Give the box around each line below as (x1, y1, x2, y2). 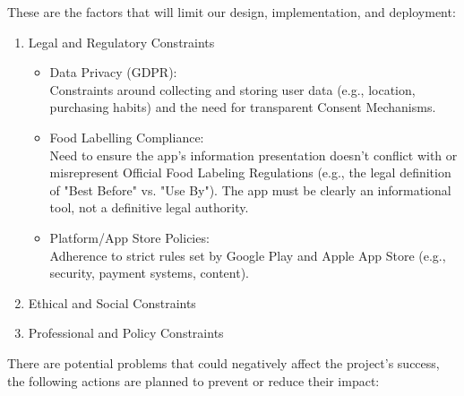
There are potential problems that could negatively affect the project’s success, (7, 353, 440, 372)
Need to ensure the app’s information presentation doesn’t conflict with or (49, 145, 458, 164)
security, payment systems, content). (49, 263, 249, 282)
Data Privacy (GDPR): (49, 63, 177, 82)
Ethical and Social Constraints (28, 293, 196, 312)
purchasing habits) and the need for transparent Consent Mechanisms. (49, 98, 436, 116)
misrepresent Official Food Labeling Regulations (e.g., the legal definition (49, 163, 451, 182)
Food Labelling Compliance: (49, 127, 204, 146)
